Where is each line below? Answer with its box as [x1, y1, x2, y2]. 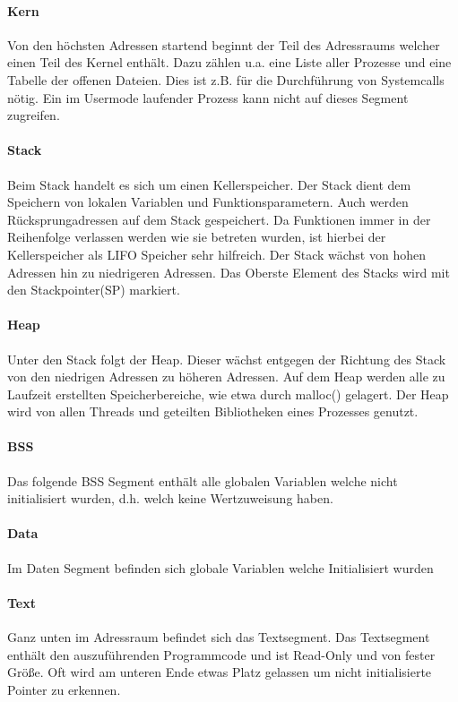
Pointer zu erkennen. [7, 680, 121, 698]
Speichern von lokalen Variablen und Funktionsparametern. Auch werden [7, 193, 409, 211]
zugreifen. [7, 106, 60, 124]
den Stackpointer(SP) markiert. [7, 280, 180, 299]
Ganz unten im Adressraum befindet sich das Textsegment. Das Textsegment [7, 628, 430, 646]
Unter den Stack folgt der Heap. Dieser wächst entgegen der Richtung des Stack [7, 349, 446, 368]
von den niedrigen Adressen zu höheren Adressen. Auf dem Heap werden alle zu [7, 367, 445, 386]
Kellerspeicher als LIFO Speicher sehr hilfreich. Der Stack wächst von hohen [7, 244, 426, 263]
